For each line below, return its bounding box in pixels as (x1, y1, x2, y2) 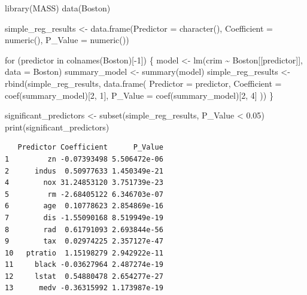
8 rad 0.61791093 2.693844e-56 (5, 225, 163, 234)
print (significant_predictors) (5, 120, 110, 133)
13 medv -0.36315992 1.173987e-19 (5, 284, 163, 293)
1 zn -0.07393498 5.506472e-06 (5, 154, 163, 163)
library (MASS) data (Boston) (5, 2, 111, 14)
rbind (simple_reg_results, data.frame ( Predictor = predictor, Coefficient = (5, 77, 282, 89)
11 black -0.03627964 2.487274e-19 (5, 260, 163, 269)
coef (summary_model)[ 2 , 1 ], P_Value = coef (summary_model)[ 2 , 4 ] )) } (5, 89, 273, 101)
